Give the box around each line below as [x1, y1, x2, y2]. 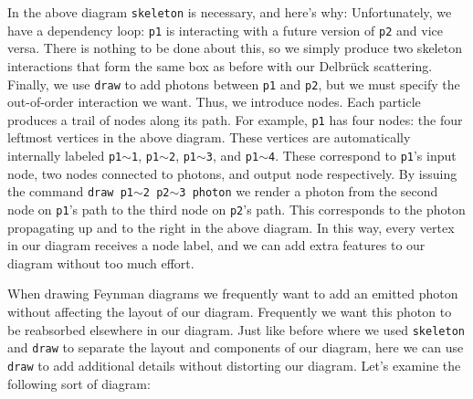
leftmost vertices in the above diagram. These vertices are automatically [7, 128, 411, 147]
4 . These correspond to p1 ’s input [268, 146, 457, 164]
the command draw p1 [7, 182, 134, 201]
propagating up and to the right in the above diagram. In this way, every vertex [7, 217, 455, 236]
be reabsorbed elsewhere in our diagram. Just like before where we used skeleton [7, 320, 465, 339]
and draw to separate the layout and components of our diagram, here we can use [7, 338, 464, 357]
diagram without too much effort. [7, 253, 194, 272]
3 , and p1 [205, 146, 259, 164]
